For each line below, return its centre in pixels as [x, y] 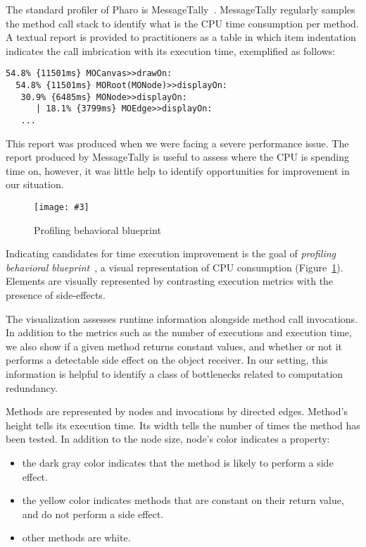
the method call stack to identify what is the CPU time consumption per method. [182, 23]
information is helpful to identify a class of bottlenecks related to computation [175, 374]
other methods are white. [76, 537]
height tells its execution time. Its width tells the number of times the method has [183, 425]
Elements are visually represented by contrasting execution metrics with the [170, 281]
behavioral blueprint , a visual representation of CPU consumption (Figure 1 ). [175, 267]
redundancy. [32, 387]
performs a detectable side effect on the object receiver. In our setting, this [167, 360]
